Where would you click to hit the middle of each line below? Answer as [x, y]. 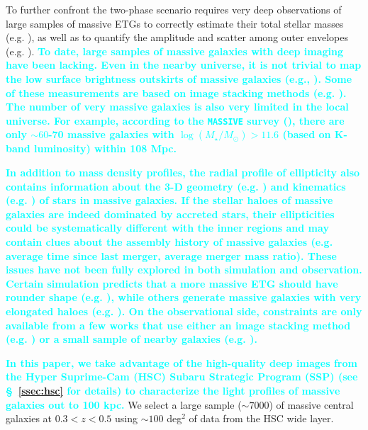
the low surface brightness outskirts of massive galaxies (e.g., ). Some [179, 78]
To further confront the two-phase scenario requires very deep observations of [174, 9]
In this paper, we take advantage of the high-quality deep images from [182, 362]
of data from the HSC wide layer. [261, 418]
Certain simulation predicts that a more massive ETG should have [172, 283]
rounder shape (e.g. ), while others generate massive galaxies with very [184, 297]
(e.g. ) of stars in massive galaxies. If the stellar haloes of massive [169, 200]
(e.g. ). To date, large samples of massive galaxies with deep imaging [175, 51]
